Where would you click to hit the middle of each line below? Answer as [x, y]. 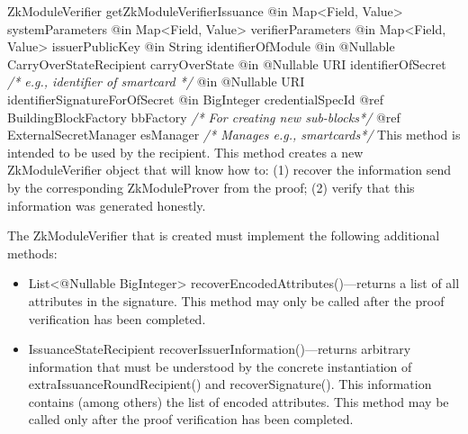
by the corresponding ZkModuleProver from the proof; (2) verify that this [211, 187]
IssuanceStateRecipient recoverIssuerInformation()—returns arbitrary [220, 349]
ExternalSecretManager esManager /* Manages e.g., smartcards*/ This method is [234, 135]
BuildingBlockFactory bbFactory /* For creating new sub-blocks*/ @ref [204, 117]
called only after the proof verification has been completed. [191, 419]
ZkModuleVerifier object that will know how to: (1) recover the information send [229, 170]
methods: [32, 253]
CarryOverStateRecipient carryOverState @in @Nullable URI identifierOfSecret [227, 63]
